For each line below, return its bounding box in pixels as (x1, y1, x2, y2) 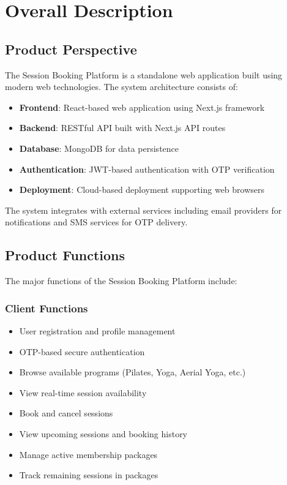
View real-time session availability (19, 386, 147, 399)
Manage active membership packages (19, 448, 158, 461)
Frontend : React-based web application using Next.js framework (19, 100, 265, 113)
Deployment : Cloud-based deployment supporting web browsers (19, 183, 265, 196)
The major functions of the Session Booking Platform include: (5, 274, 237, 287)
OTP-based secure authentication (19, 345, 145, 358)
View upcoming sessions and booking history (19, 427, 188, 440)
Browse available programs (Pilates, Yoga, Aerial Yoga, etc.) (19, 366, 246, 378)
